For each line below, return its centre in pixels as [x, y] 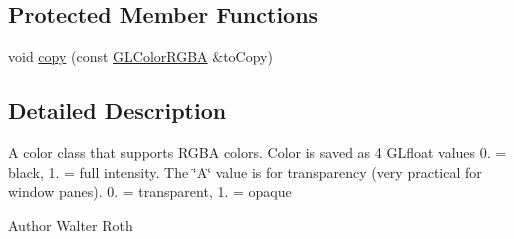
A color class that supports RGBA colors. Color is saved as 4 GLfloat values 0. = [257, 152]
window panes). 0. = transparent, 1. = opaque [150, 191]
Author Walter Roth [70, 224]
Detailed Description [117, 110]
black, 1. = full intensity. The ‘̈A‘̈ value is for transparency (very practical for [245, 171]
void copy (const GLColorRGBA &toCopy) [140, 56]
